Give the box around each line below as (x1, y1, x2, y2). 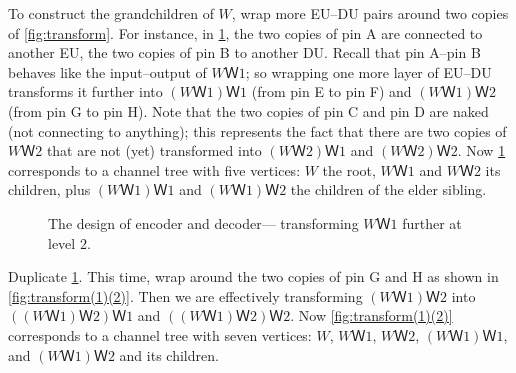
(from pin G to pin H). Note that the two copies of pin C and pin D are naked (8, 100, 489, 121)
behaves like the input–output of (8, 61, 207, 82)
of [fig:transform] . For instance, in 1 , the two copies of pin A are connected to (8, 22, 483, 43)
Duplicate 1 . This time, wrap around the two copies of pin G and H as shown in (8, 266, 499, 287)
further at (402, 212, 462, 233)
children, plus (8, 179, 91, 200)
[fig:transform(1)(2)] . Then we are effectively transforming (8, 285, 363, 306)
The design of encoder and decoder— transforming (48, 212, 359, 233)
